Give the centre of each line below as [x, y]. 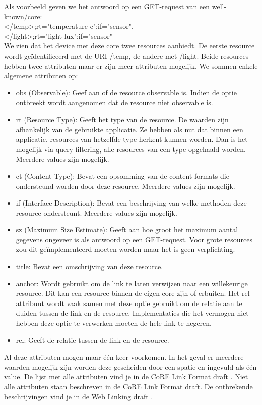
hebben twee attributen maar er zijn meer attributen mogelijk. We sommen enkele [131, 65]
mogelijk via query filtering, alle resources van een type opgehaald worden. [131, 149]
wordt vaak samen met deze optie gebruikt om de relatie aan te [144, 303]
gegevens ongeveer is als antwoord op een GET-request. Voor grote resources [134, 239]
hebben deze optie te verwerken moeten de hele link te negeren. [114, 323]
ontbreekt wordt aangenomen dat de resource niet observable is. [114, 102]
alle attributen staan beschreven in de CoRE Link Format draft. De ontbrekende [128, 386]
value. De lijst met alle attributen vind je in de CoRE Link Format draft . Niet [126, 376]
